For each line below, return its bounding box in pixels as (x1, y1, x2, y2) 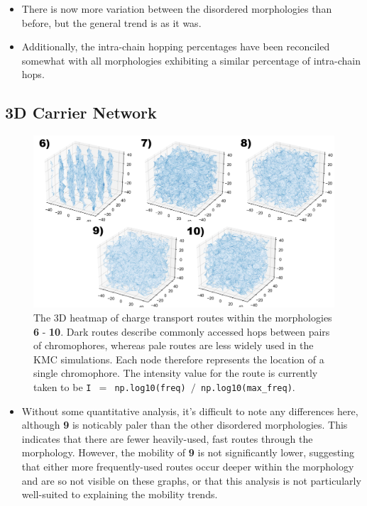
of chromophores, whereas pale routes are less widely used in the (33, 338, 314, 353)
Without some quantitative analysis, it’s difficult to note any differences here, (21, 403, 358, 418)
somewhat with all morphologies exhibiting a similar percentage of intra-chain (21, 53, 361, 67)
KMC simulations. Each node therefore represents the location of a (33, 351, 324, 366)
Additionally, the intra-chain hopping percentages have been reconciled (21, 39, 330, 54)
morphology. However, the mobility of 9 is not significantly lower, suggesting (21, 445, 354, 460)
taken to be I (33, 379, 92, 394)
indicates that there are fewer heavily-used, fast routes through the (21, 431, 313, 446)
